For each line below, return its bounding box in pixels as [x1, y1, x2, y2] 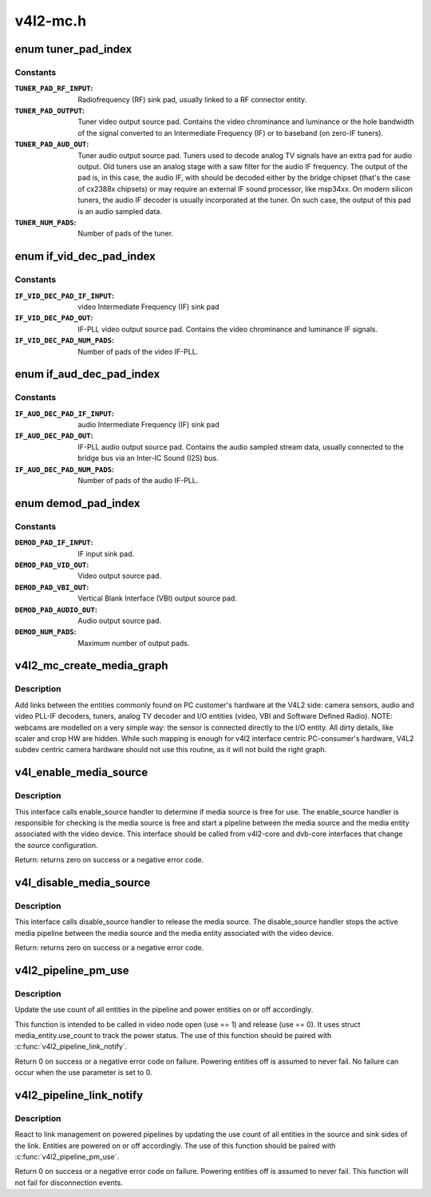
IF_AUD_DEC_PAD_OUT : [14, 431, 93, 441]
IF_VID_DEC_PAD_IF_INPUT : [14, 291, 115, 300]
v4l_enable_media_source [14, 766, 148, 779]
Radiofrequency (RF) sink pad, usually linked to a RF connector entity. [77, 94, 307, 104]
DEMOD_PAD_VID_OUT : [14, 560, 89, 569]
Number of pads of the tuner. [77, 228, 174, 239]
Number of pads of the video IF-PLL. [77, 347, 199, 356]
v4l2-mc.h [14, 12, 87, 30]
